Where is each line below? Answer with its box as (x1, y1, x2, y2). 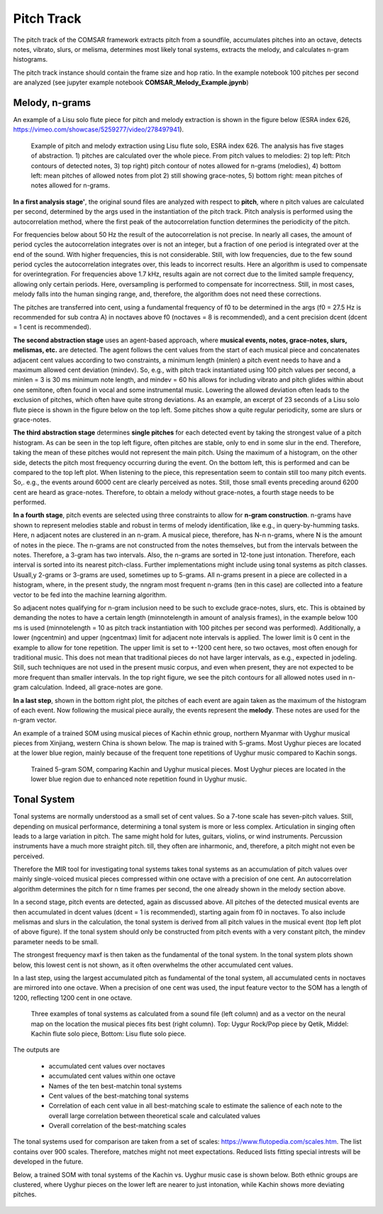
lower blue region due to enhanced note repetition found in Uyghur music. (30, 775, 248, 784)
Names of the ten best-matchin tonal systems (48, 1081, 182, 1090)
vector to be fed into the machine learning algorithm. (13, 590, 167, 599)
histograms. (13, 55, 48, 64)
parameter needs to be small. (13, 937, 99, 946)
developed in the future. (13, 1157, 84, 1166)
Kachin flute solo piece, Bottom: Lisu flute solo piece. (30, 1029, 187, 1038)
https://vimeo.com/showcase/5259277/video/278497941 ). (13, 125, 184, 134)
